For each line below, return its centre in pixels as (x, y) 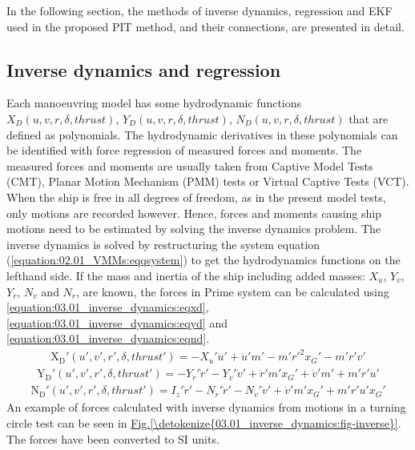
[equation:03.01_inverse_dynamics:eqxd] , (108, 307)
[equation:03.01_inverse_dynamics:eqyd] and (117, 322)
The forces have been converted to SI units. (113, 438)
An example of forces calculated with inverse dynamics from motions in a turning (206, 407)
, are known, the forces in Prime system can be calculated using (233, 291)
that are (369, 118)
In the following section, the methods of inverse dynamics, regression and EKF (199, 10)
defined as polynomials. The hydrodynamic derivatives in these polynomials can (202, 134)
